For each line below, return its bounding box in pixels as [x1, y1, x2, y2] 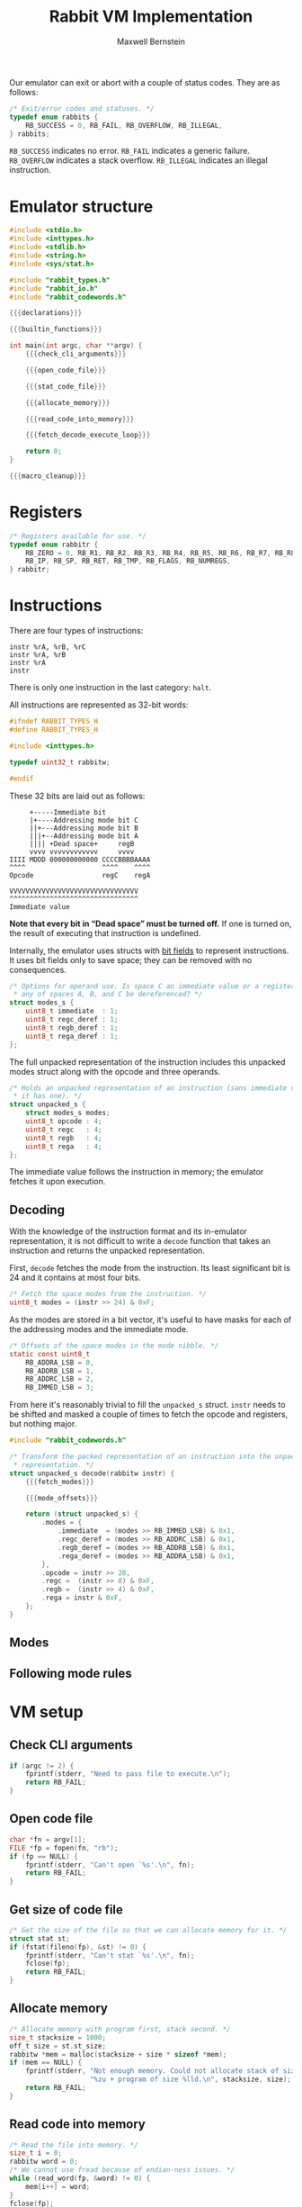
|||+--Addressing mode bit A [29, 831, 139, 841]
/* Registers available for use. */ [9, 531, 147, 541]
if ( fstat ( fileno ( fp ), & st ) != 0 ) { [9, 1942, 147, 1951]
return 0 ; [25, 447, 63, 456]
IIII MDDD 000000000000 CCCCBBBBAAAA [9, 855, 151, 864]
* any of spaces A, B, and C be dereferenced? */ [13, 990, 203, 999]
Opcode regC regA [9, 870, 151, 879]
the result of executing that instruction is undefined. [9, 927, 201, 938]
